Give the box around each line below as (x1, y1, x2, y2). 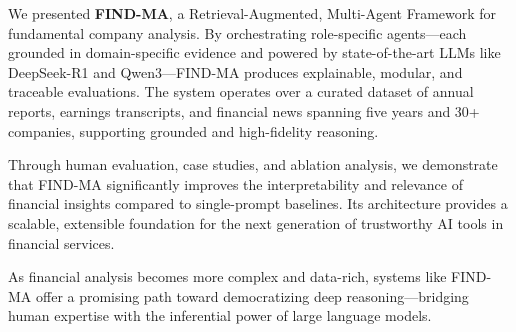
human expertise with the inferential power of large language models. (8, 305, 432, 326)
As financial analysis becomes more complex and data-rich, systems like (8, 266, 447, 287)
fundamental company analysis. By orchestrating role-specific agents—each (8, 22, 467, 43)
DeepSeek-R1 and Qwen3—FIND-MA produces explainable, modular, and (8, 61, 463, 82)
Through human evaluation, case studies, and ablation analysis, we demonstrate (8, 154, 498, 175)
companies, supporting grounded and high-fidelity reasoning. (8, 120, 379, 141)
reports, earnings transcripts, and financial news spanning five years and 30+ (8, 100, 480, 121)
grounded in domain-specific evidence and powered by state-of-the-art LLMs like (8, 42, 501, 63)
